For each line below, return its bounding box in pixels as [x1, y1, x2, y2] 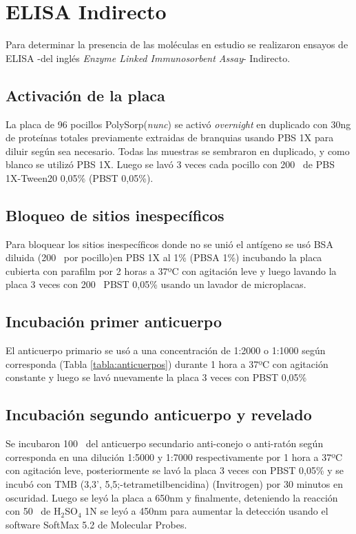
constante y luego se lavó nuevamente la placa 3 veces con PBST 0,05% [6, 370, 307, 384]
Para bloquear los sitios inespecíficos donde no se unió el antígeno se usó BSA [6, 236, 333, 251]
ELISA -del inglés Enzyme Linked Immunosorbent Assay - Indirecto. [6, 50, 291, 65]
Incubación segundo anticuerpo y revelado [6, 404, 312, 425]
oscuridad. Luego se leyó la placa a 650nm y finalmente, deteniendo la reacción [6, 490, 338, 504]
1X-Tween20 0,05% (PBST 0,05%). [6, 170, 154, 185]
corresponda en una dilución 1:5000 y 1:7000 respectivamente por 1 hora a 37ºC [6, 449, 343, 464]
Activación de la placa [6, 84, 165, 105]
